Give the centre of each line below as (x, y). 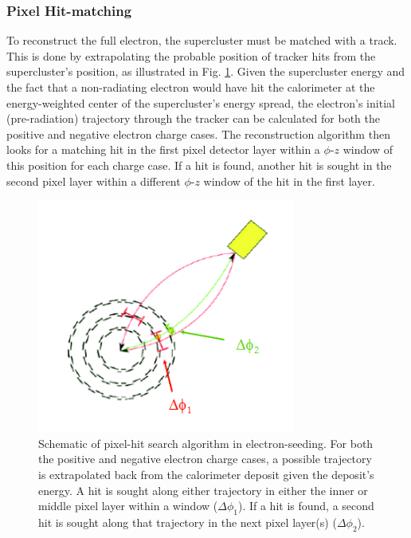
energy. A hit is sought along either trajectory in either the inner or (203, 490)
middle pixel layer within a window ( (128, 506)
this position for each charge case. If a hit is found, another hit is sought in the (199, 165)
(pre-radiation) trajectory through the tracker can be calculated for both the (193, 118)
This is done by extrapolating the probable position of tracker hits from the (191, 55)
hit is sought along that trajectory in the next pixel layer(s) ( (188, 522)
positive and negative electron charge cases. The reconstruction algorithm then (198, 134)
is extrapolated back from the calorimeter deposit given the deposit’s (206, 474)
